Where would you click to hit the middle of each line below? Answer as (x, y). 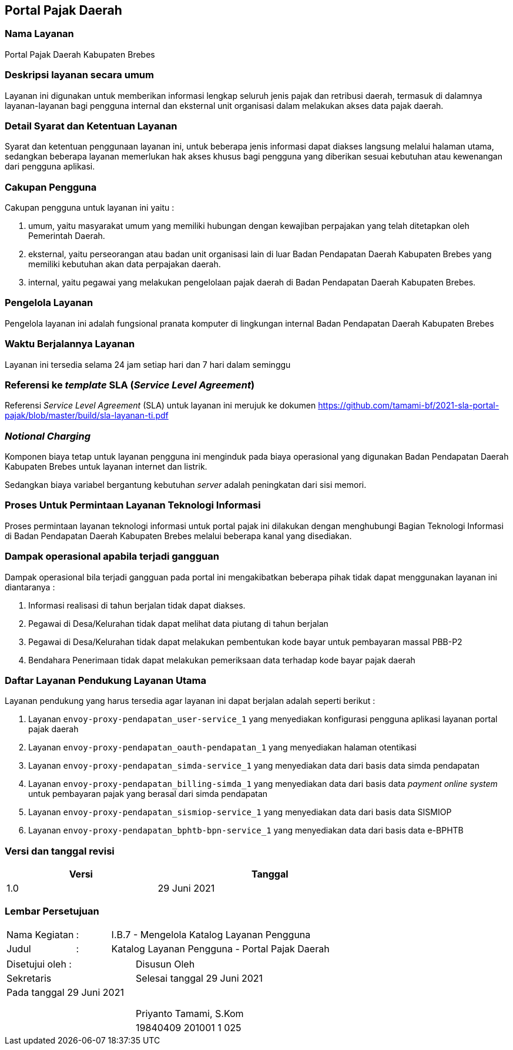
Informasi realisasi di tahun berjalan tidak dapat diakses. (137, 605)
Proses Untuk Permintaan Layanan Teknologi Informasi (133, 505)
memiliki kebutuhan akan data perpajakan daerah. (125, 264)
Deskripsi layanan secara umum (79, 75)
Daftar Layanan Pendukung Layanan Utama (106, 680)
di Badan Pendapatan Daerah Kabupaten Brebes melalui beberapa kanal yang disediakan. (178, 536)
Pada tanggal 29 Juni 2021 (65, 992)
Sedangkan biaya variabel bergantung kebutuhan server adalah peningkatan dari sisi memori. (186, 485)
